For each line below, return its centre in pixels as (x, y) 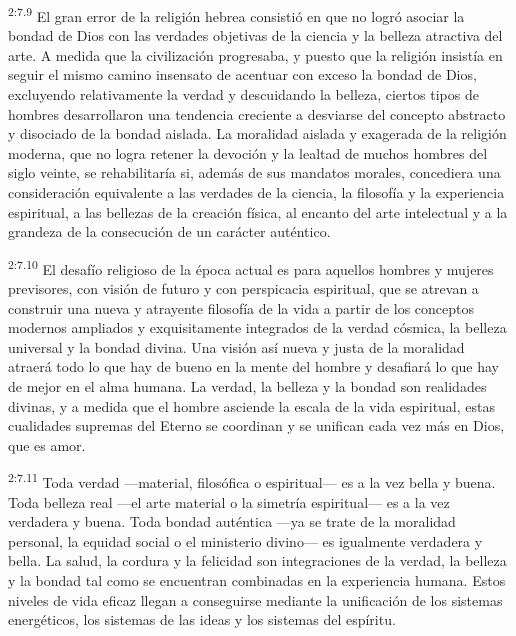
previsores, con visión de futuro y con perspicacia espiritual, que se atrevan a (243, 288)
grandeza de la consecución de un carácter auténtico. (169, 231)
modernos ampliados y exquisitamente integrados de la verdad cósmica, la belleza (257, 327)
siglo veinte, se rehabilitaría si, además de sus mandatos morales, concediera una (254, 172)
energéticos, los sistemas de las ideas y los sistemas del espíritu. (202, 619)
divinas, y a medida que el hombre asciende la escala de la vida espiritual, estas (252, 405)
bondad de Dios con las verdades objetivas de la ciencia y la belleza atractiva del (255, 35)
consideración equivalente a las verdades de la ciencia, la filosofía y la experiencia (256, 192)
